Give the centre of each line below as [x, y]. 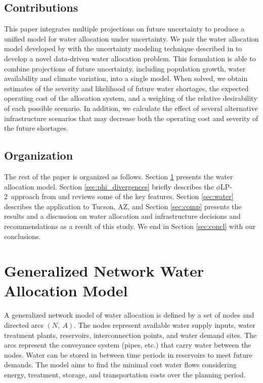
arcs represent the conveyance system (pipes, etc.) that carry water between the [128, 345]
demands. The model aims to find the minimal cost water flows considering [120, 365]
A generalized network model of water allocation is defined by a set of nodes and [129, 315]
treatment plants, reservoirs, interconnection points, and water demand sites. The [130, 335]
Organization [39, 155]
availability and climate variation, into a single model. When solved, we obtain [126, 78]
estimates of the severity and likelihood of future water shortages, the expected [126, 88]
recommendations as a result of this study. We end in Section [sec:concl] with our [130, 226]
